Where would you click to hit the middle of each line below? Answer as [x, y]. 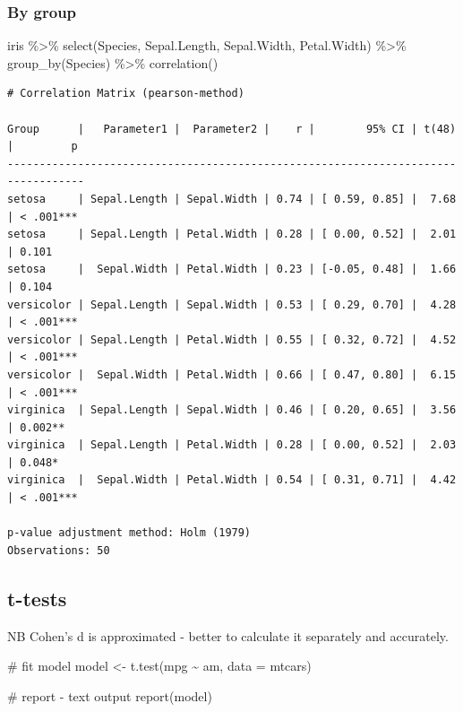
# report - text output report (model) [110, 695]
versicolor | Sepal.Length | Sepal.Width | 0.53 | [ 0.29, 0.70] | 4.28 [232, 304]
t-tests [37, 598]
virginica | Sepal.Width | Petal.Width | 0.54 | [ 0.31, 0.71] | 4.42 [232, 480]
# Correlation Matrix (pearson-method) [126, 94]
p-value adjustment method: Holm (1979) [129, 533]
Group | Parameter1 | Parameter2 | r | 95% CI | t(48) [232, 129]
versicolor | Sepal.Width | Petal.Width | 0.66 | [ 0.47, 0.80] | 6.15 [232, 374]
